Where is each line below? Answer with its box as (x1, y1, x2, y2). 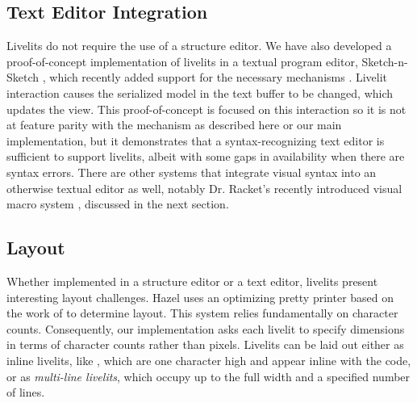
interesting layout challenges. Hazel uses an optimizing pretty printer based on (6, 288, 394, 305)
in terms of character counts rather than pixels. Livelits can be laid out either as (6, 336, 404, 353)
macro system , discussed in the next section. (6, 195, 229, 212)
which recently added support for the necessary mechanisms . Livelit (49, 69, 388, 86)
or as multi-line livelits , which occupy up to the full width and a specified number (6, 367, 411, 384)
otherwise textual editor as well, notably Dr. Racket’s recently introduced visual (6, 179, 402, 196)
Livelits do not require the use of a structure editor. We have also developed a (6, 37, 392, 54)
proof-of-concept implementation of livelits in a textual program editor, (6, 52, 358, 69)
